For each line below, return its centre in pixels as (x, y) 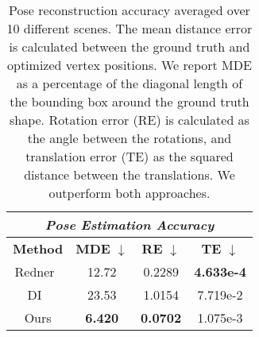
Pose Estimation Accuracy (129, 225)
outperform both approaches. (129, 193)
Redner (35, 271)
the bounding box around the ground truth (129, 101)
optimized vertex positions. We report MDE (129, 65)
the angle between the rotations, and (129, 138)
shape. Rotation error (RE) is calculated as (129, 120)
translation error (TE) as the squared (129, 156)
